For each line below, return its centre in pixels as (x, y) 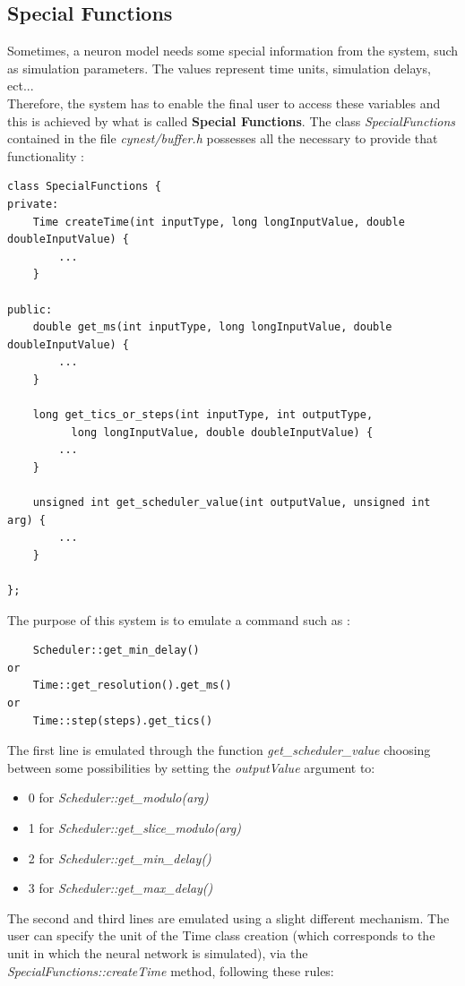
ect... (21, 86)
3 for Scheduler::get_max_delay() (121, 888)
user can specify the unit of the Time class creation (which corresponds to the (221, 935)
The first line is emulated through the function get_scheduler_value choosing (219, 750)
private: (33, 204)
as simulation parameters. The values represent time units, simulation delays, (219, 68)
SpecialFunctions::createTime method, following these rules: (171, 970)
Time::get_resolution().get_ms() (132, 686)
